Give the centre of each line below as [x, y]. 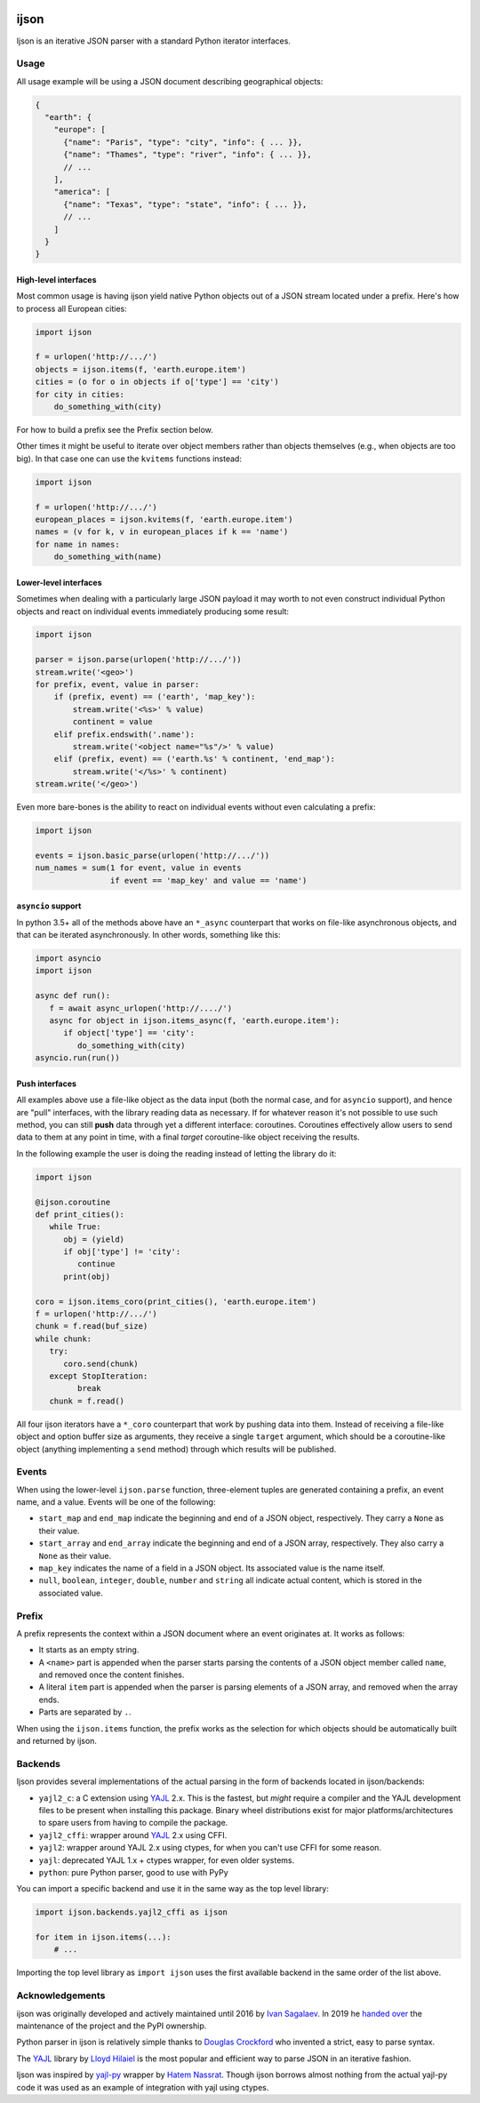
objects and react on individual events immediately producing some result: [152, 611]
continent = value [112, 722]
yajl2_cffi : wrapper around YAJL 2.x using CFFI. [133, 1835]
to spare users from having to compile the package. [133, 1823]
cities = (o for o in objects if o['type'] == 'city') [157, 382]
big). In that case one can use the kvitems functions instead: [129, 459]
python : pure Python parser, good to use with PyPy [133, 1872]
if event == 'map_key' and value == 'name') [208, 880]
